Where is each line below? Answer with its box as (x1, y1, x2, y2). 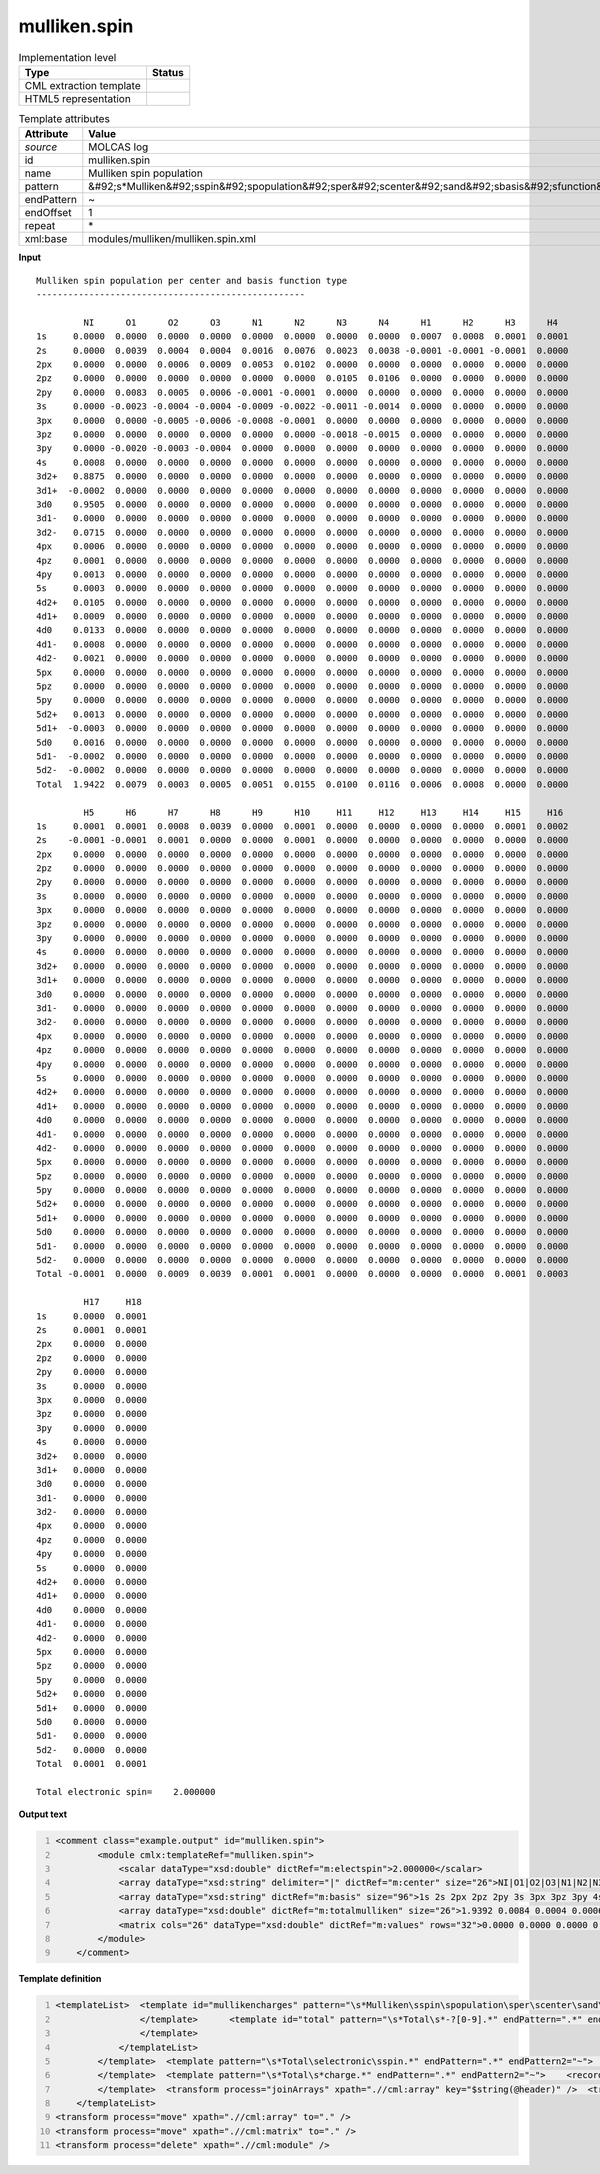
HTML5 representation (24, 91, 132, 105)
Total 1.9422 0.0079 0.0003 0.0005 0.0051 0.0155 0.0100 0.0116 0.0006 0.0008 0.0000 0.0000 (36, 778, 569, 790)
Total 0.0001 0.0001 (36, 1758, 148, 1770)
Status (151, 65, 184, 79)
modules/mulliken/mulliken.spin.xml (88, 232, 257, 246)
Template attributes (18, 112, 110, 126)
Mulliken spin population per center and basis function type (36, 275, 348, 286)
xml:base (24, 232, 68, 246)
